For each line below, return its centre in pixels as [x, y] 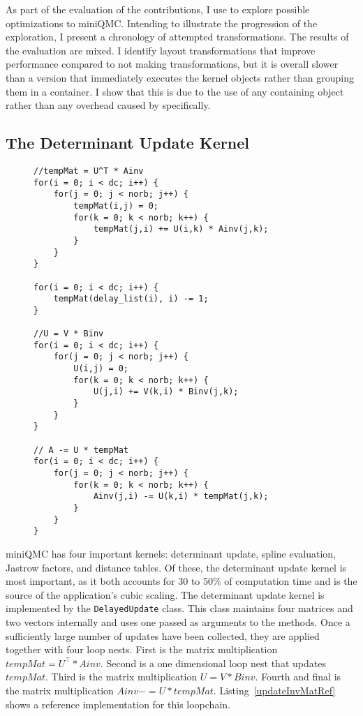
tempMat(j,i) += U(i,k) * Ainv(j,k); [181, 229]
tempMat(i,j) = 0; [116, 206]
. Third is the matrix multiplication [121, 677]
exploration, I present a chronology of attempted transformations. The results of [177, 37]
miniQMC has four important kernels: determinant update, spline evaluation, [171, 553]
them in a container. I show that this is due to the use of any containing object [175, 91]
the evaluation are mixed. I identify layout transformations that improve [161, 50]
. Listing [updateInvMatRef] [274, 690]
